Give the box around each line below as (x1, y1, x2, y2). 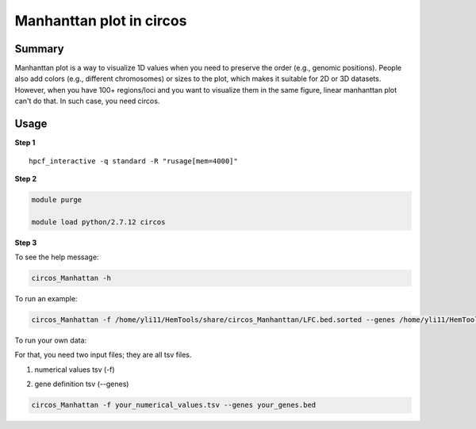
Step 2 (14, 174, 37, 183)
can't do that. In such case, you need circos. (14, 96, 160, 106)
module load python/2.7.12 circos (31, 217, 166, 226)
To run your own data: (14, 335, 87, 345)
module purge (31, 195, 83, 204)
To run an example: (14, 294, 78, 304)
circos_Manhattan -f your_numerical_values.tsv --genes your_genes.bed (31, 400, 317, 410)
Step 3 (14, 238, 37, 247)
